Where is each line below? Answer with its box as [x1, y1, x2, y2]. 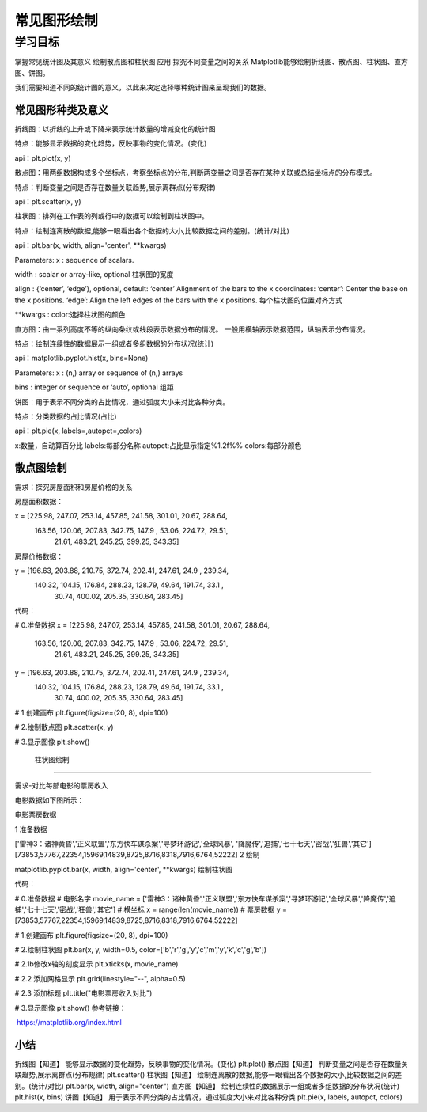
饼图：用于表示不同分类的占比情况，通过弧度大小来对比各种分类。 [14, 397, 229, 407]
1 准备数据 [14, 824, 47, 834]
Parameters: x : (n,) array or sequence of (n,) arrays [14, 368, 183, 378]
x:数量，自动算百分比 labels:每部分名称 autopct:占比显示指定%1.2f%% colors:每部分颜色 [14, 440, 302, 450]
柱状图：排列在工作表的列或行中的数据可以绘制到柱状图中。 [14, 211, 209, 221]
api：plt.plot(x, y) [14, 153, 71, 162]
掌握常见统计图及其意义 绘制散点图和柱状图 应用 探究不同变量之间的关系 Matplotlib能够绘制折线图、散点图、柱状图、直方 [14, 57, 409, 66]
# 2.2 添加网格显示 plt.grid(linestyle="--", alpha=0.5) [14, 973, 186, 983]
